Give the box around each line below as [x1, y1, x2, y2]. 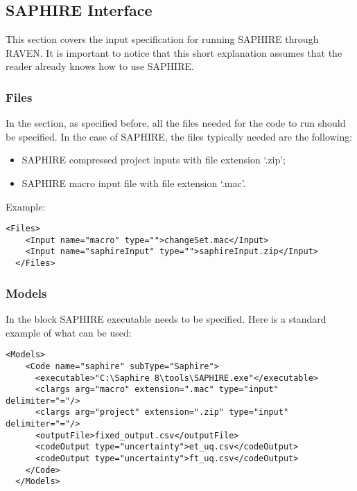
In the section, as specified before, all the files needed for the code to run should [6, 116, 346, 130]
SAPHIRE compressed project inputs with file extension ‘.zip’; [21, 152, 286, 167]
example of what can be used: [6, 325, 132, 339]
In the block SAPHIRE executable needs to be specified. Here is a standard [6, 312, 326, 326]
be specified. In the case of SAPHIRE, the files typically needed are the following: [6, 129, 353, 143]
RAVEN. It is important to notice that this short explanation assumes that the [6, 45, 342, 60]
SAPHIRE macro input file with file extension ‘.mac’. [21, 175, 246, 190]
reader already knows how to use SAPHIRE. [6, 59, 194, 73]
